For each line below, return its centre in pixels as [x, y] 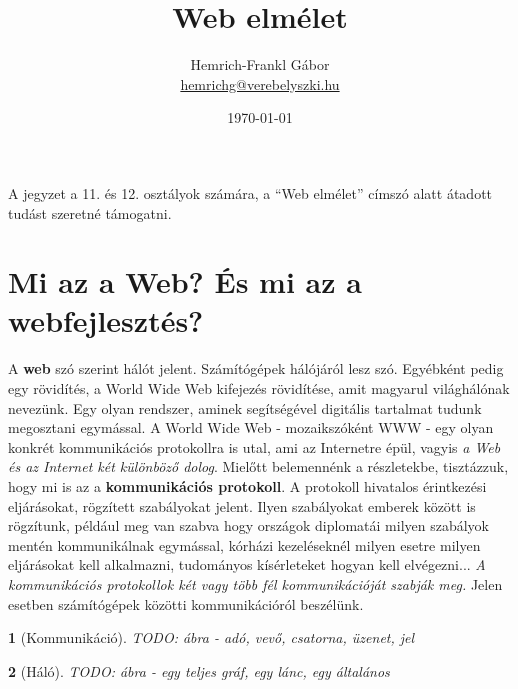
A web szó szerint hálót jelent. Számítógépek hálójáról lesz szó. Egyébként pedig [256, 368]
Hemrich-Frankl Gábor [260, 64]
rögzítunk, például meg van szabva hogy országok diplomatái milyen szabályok [248, 525]
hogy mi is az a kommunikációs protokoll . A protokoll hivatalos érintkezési [247, 485]
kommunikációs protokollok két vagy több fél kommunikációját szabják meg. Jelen [255, 583]
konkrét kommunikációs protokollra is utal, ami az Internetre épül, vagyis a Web [254, 446]
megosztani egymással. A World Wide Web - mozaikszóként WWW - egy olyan [251, 427]
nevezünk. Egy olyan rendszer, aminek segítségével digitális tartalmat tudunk [245, 407]
